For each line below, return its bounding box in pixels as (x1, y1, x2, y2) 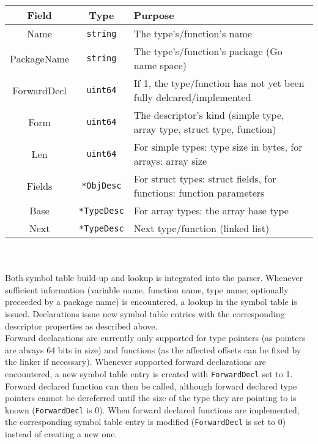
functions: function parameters (133, 186, 265, 200)
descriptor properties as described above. (5, 319, 158, 332)
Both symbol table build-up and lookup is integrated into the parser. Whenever (5, 271, 303, 284)
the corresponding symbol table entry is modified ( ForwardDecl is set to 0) (5, 415, 286, 428)
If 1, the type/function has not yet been (133, 76, 305, 90)
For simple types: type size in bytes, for (133, 140, 303, 154)
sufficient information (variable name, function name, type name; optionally (5, 283, 289, 296)
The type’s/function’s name (133, 26, 252, 40)
